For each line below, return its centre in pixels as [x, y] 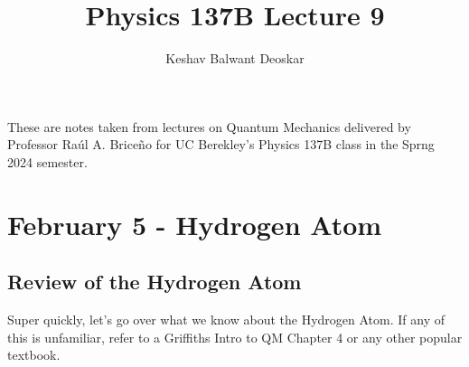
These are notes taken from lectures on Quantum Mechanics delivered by [209, 126]
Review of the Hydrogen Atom [155, 282]
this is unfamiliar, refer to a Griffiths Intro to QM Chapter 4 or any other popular [235, 337]
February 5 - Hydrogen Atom [195, 224]
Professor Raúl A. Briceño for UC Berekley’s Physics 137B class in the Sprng [221, 144]
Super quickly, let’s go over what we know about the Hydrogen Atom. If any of [226, 320]
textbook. [34, 355]
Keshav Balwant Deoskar [235, 58]
